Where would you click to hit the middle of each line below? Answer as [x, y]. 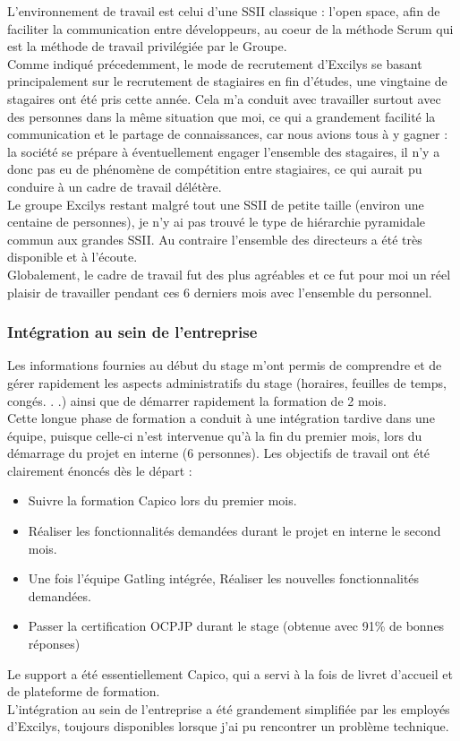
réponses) [54, 644]
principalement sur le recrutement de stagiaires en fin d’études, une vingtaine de [227, 81]
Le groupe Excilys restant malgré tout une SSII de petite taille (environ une [216, 204]
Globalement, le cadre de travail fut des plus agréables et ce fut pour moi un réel [229, 274]
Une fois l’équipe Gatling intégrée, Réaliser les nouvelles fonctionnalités [224, 578]
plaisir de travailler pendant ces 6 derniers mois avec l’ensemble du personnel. [220, 292]
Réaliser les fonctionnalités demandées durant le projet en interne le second [234, 531]
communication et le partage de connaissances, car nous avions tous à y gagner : [228, 134]
